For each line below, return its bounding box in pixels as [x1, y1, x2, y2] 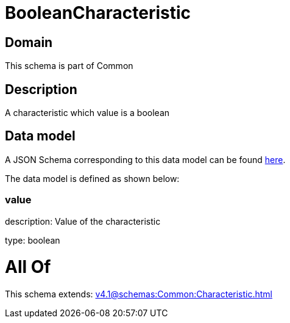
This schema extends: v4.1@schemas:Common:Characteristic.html [5, 289, 273, 300]
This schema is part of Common [5, 60, 133, 71]
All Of [5, 256, 51, 278]
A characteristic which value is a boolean [5, 107, 170, 118]
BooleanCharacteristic [5, 2, 191, 23]
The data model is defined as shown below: [5, 173, 180, 184]
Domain [5, 34, 53, 50]
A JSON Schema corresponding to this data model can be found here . [5, 154, 286, 165]
